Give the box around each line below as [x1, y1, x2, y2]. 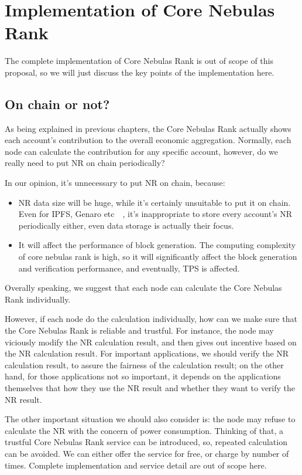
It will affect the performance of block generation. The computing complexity [18, 239, 296, 251]
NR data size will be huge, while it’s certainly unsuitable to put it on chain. [18, 196, 291, 208]
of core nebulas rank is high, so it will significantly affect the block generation [18, 250, 297, 263]
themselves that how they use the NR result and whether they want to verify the [5, 381, 296, 393]
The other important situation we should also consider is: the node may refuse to [5, 413, 296, 425]
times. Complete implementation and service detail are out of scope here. [5, 459, 267, 471]
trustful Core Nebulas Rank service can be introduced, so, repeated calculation [5, 436, 287, 448]
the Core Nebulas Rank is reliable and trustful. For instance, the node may [5, 324, 274, 337]
